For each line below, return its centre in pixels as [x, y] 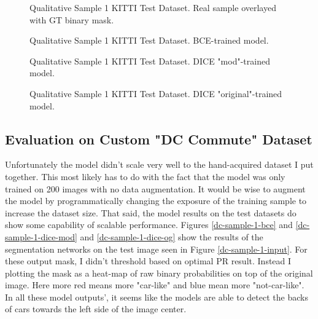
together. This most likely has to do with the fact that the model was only [145, 176]
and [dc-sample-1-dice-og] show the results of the [172, 236]
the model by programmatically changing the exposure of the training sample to [156, 201]
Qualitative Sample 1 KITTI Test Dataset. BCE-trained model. [149, 40]
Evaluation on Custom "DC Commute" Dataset [159, 139]
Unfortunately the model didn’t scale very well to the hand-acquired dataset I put [159, 164]
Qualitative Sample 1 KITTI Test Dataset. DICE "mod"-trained [150, 61]
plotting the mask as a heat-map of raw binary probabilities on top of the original [159, 273]
